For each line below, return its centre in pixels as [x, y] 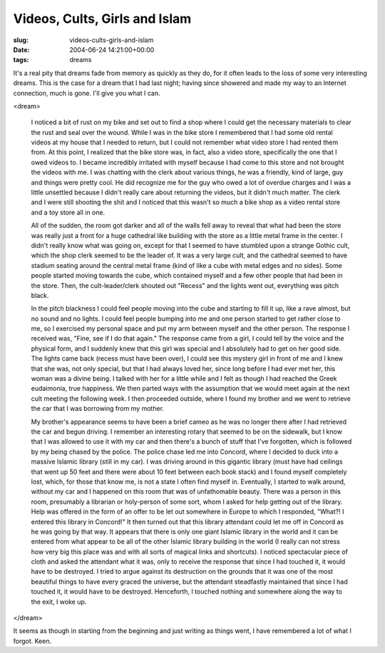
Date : [21, 49]
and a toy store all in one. [68, 212]
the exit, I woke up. [59, 602]
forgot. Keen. [32, 641]
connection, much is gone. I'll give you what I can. [87, 93]
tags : [21, 60]
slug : [21, 40]
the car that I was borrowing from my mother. [97, 409]
